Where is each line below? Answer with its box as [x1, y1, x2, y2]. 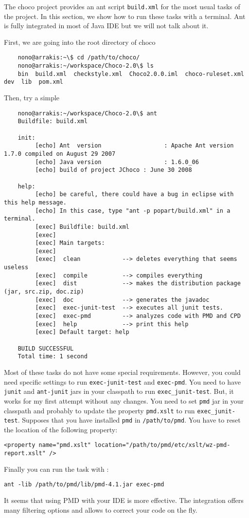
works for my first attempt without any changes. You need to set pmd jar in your [4, 395, 244, 406]
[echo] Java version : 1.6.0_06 [35, 158, 199, 166]
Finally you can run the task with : [4, 463, 109, 474]
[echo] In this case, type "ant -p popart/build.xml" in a [35, 207, 231, 214]
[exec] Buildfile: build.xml [35, 223, 129, 230]
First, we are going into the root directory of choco [4, 37, 156, 47]
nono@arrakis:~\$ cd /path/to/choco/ [18, 54, 140, 61]
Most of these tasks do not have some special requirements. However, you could [4, 367, 241, 377]
